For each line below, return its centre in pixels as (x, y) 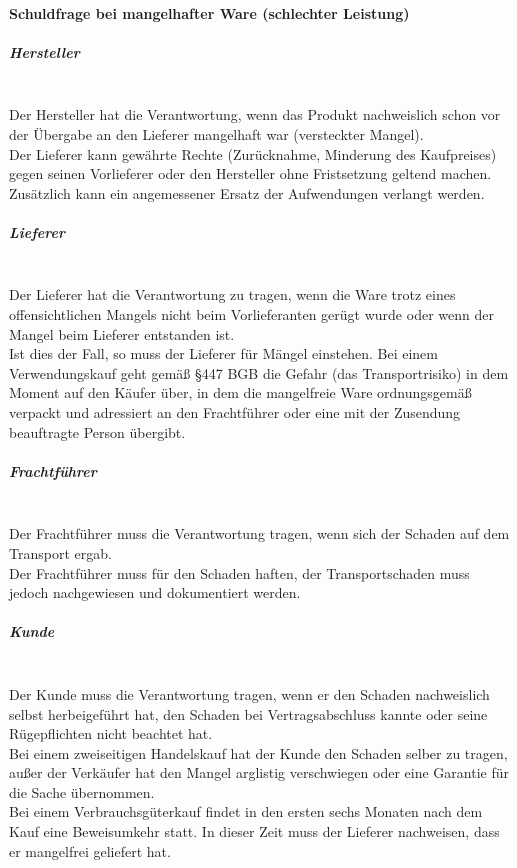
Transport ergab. (60, 552)
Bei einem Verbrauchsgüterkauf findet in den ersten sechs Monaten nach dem (246, 811)
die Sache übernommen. (82, 791)
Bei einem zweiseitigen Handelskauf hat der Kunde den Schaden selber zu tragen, (258, 752)
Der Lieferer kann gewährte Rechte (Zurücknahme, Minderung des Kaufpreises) (253, 153)
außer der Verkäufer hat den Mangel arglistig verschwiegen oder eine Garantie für (259, 772)
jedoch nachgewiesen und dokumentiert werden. (155, 592)
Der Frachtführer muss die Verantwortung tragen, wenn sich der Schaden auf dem (259, 533)
